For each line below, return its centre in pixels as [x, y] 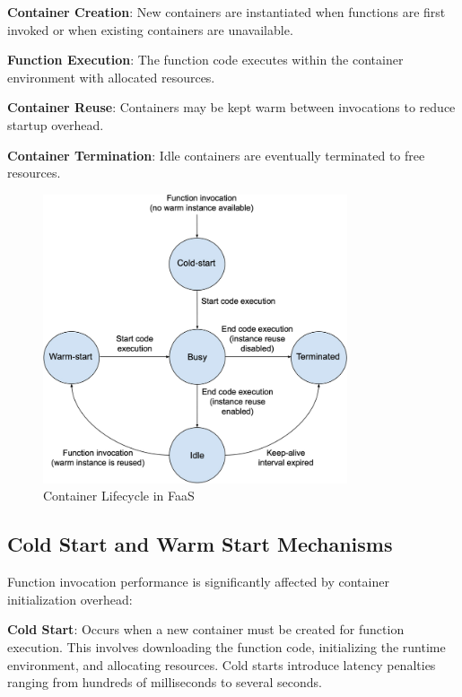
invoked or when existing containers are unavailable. [150, 29]
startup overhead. [56, 124]
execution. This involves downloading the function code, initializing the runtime [227, 646]
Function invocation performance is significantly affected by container [198, 582]
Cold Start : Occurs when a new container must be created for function [206, 629]
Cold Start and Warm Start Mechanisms [200, 544]
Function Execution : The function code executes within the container [205, 60]
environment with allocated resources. [111, 77]
